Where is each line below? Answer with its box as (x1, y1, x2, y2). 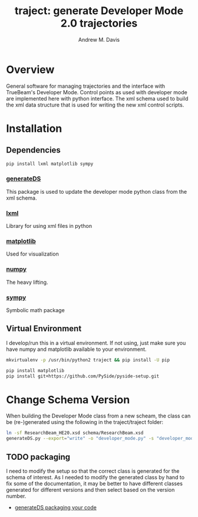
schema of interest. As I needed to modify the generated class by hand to (6, 473, 184, 480)
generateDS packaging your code (14, 503, 97, 511)
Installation (6, 122, 62, 135)
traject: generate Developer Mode (14, 4, 184, 18)
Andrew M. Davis (78, 36, 120, 43)
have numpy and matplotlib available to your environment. (6, 346, 147, 353)
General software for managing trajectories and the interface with (6, 82, 166, 90)
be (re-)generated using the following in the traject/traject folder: (6, 419, 164, 426)
